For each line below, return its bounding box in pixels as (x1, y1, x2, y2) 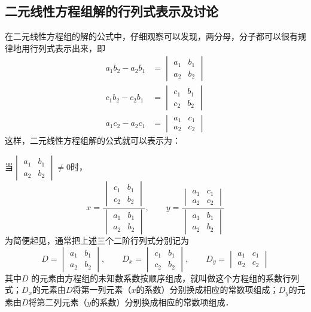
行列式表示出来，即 (29, 41, 105, 54)
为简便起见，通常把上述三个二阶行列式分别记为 (5, 234, 189, 246)
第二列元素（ (36, 295, 87, 308)
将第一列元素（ (72, 283, 132, 296)
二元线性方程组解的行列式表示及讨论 (5, 2, 218, 20)
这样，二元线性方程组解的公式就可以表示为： (5, 134, 181, 147)
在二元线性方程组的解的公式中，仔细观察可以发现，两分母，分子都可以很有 (5, 30, 298, 43)
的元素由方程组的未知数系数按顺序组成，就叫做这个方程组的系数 (31, 271, 283, 284)
